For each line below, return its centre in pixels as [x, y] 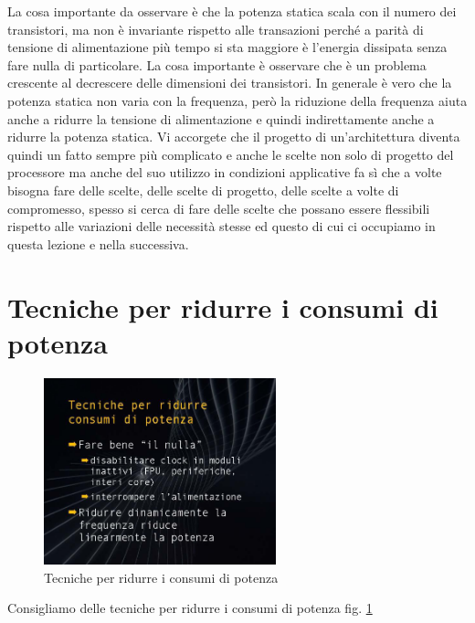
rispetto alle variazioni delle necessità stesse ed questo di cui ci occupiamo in [222, 226]
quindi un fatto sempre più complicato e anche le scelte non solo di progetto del [231, 154]
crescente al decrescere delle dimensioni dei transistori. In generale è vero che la [230, 83]
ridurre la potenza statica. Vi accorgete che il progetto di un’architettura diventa [234, 137]
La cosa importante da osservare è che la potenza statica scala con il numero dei [232, 11]
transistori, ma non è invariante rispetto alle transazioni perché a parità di [216, 29]
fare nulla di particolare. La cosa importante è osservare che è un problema [217, 64]
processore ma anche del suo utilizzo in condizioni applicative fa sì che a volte [225, 172]
